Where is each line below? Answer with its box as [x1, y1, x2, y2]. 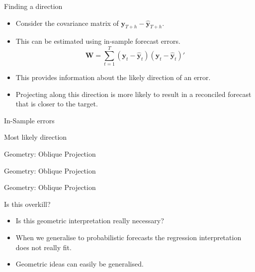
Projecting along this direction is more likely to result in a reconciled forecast [15, 89, 252, 99]
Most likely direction [4, 132, 67, 142]
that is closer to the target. [15, 98, 98, 109]
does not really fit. [15, 242, 72, 252]
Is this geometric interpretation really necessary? [15, 215, 164, 226]
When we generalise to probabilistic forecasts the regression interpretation [15, 232, 242, 243]
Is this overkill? [4, 198, 51, 209]
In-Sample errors [4, 115, 55, 125]
